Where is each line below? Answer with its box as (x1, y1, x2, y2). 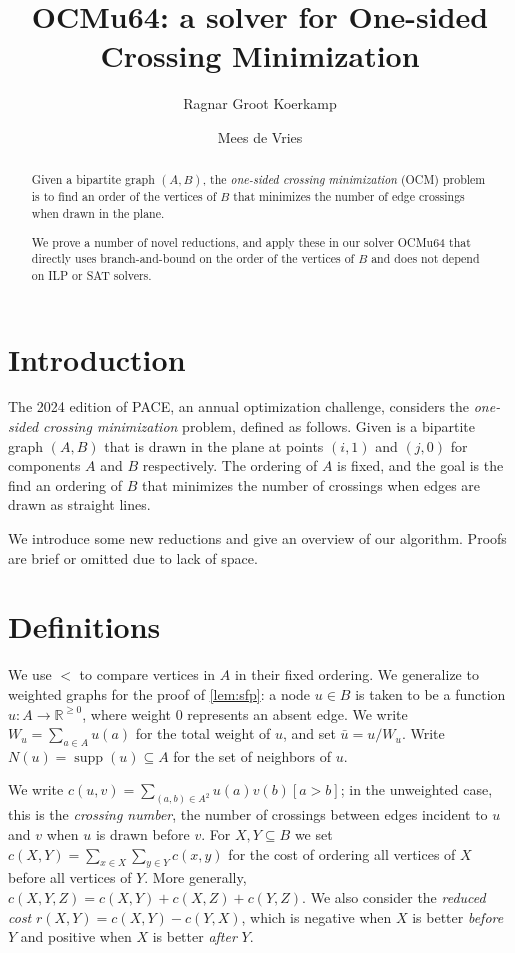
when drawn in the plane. (31, 204, 165, 221)
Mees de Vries (217, 126, 303, 147)
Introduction (8, 338, 186, 379)
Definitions (8, 606, 161, 647)
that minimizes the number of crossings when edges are (142, 474, 481, 495)
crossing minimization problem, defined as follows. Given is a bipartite (43, 416, 475, 437)
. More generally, (144, 867, 247, 888)
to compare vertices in (79, 664, 216, 685)
